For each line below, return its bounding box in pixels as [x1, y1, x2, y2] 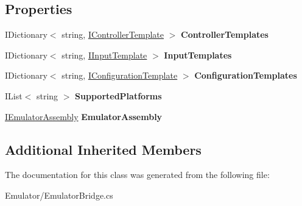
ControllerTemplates [181, 28, 269, 41]
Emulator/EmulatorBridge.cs [5, 188, 113, 201]
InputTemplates [164, 48, 232, 61]
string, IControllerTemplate [61, 28, 164, 41]
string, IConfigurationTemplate [61, 69, 178, 82]
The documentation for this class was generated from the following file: [5, 168, 270, 181]
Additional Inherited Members [5, 140, 202, 158]
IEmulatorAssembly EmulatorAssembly [5, 110, 163, 123]
